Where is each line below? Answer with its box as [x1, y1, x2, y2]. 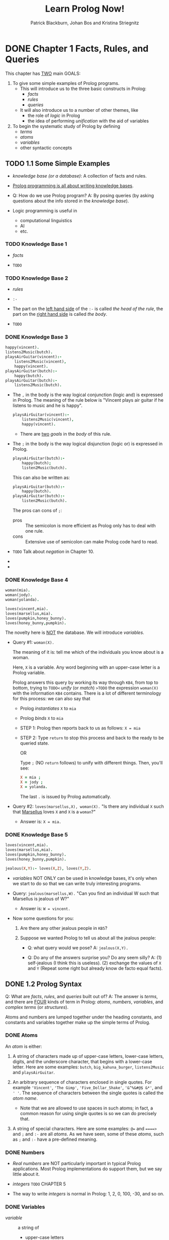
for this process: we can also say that [12, 696, 91, 702]
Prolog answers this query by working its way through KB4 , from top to [12, 679, 158, 686]
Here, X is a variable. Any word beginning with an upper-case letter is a [12, 664, 160, 670]
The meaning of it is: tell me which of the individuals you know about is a [12, 649, 164, 655]
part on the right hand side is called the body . [12, 311, 107, 317]
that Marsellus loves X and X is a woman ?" [12, 809, 96, 815]
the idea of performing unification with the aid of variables [27, 117, 149, 124]
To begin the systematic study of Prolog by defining [12, 123, 121, 129]
